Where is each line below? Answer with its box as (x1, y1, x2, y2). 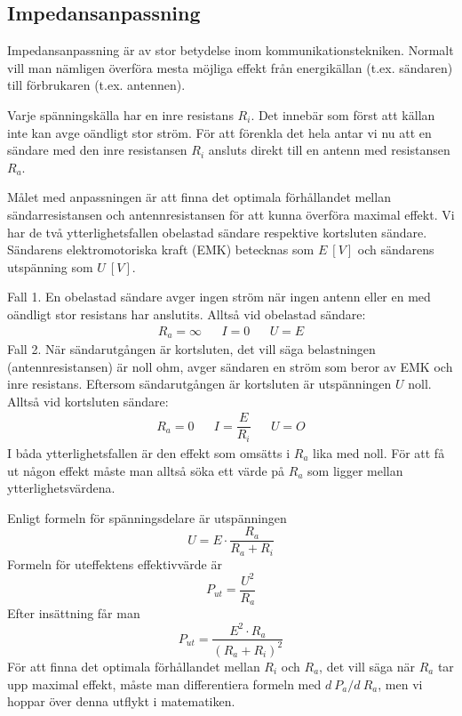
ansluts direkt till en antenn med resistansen (208, 141, 450, 159)
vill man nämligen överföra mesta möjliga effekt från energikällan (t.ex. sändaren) (7, 58, 453, 76)
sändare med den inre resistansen (7, 141, 187, 159)
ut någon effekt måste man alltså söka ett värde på (7, 461, 285, 479)
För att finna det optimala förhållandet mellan (7, 656, 260, 675)
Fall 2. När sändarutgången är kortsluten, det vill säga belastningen (7, 340, 376, 358)
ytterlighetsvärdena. (7, 479, 115, 497)
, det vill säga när (319, 656, 415, 675)
